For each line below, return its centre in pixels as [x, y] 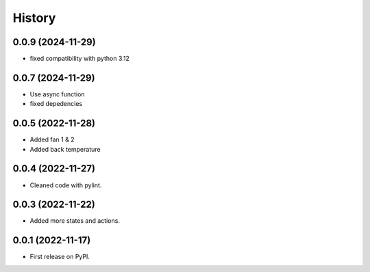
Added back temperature [65, 149]
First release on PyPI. [60, 257]
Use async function [57, 94]
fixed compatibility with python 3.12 [80, 59]
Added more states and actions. [75, 221]
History [34, 18]
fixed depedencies [56, 104]
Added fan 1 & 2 [52, 139]
